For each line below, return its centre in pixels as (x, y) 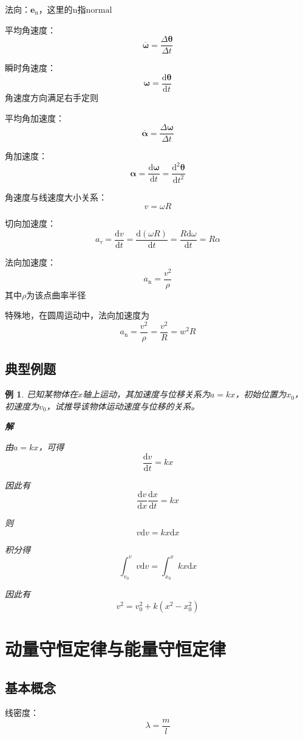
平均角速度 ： (30, 29)
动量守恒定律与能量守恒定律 (116, 648)
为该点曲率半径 (56, 294)
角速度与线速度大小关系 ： (56, 197)
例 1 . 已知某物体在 (41, 394)
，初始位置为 (261, 394)
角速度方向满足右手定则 (52, 97)
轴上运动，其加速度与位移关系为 (146, 394)
